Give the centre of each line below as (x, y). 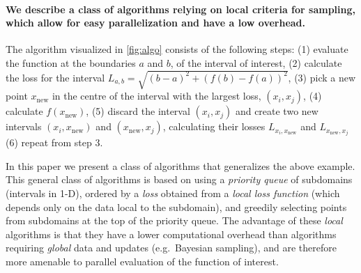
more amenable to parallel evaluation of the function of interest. (142, 261)
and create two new (277, 111)
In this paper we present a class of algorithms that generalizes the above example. (180, 165)
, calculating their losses (214, 126)
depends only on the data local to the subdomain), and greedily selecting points (176, 206)
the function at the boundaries (71, 62)
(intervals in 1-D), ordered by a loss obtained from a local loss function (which (173, 193)
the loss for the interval (55, 77)
